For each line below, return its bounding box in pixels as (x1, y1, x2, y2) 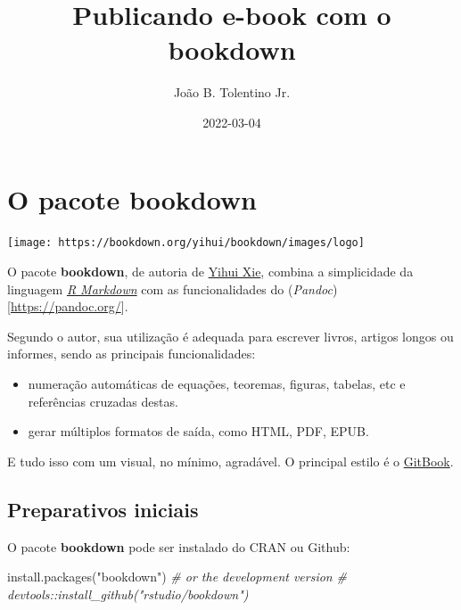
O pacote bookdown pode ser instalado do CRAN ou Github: (7, 537, 350, 556)
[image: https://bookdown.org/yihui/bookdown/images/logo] (7, 236, 365, 250)
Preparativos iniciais (7, 495, 199, 523)
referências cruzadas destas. (28, 392, 178, 410)
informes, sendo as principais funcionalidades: (7, 344, 256, 363)
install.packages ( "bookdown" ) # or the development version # (7, 567, 347, 586)
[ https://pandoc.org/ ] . (7, 297, 128, 316)
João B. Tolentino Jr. (173, 83, 291, 102)
